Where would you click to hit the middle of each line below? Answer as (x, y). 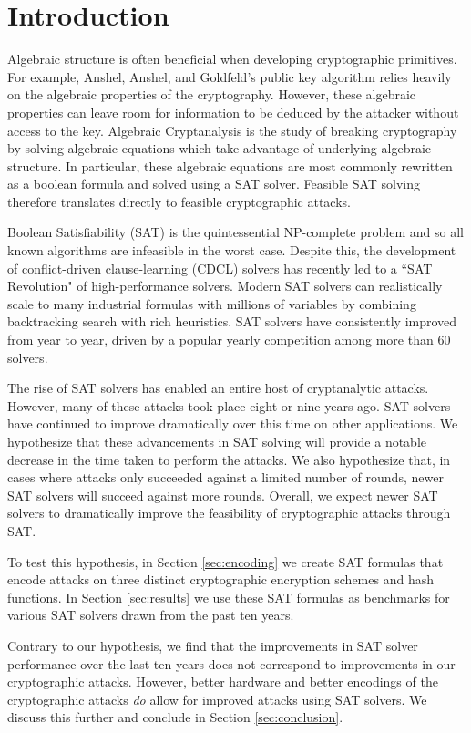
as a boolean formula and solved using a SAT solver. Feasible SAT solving (214, 184)
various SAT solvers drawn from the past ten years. (151, 615)
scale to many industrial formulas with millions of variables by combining (212, 303)
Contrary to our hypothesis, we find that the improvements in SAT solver (213, 645)
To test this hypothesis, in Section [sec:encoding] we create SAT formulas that (225, 561)
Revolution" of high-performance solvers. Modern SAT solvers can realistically (225, 286)
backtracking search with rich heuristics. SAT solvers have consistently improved (232, 321)
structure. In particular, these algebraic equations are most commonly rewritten (230, 165)
